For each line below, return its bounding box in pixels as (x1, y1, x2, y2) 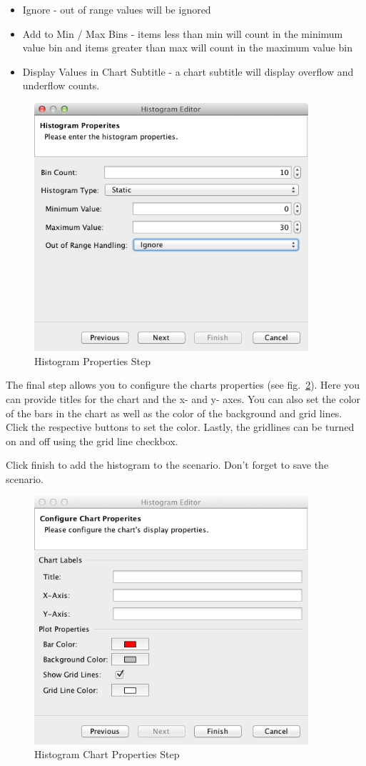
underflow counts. (22, 78, 100, 93)
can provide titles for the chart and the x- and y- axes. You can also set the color (6, 391, 361, 406)
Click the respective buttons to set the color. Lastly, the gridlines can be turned (6, 419, 355, 434)
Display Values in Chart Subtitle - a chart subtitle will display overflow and (22, 64, 354, 79)
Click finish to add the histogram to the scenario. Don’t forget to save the (6, 457, 329, 472)
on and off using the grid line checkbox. (6, 433, 178, 448)
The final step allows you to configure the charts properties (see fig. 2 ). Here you (6, 377, 360, 392)
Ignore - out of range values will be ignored (22, 2, 211, 16)
